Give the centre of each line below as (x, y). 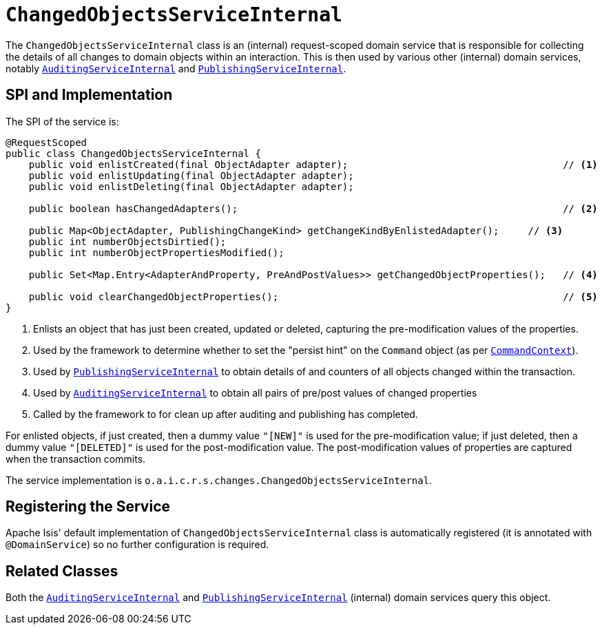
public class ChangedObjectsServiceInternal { (133, 153)
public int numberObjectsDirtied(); (127, 241)
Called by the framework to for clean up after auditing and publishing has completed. (226, 414)
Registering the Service (88, 507)
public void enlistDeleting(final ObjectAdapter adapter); (191, 186)
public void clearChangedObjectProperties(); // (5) (313, 296)
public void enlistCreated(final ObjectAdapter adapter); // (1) (313, 164)
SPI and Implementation (89, 95)
